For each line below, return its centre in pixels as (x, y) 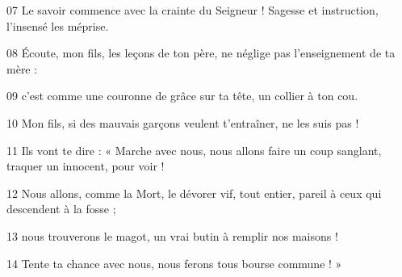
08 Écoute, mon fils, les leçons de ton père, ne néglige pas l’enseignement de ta (201, 53)
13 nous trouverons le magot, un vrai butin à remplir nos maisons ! (172, 235)
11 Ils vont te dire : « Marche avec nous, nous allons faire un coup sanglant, (194, 150)
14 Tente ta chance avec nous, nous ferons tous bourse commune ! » (174, 263)
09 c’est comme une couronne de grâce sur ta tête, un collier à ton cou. (182, 96)
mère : (22, 68)
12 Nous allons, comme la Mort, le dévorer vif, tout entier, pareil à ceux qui (194, 193)
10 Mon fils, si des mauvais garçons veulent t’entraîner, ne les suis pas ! (183, 122)
